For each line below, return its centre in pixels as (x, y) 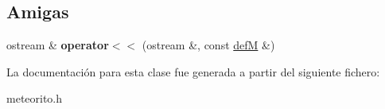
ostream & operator (58, 45)
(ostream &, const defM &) (208, 45)
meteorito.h (35, 98)
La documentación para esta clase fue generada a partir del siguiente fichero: (193, 71)
